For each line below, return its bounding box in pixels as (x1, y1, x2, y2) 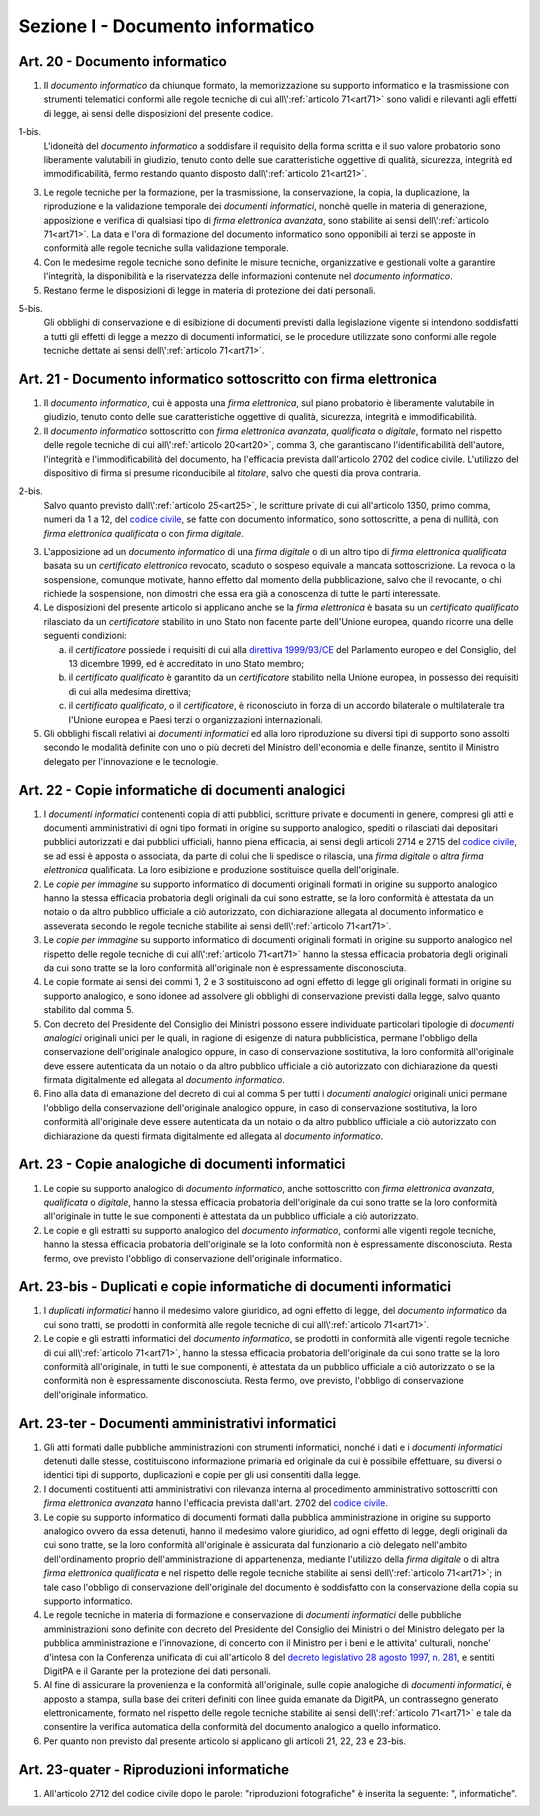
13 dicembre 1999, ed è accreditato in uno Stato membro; (68, 658, 305, 670)
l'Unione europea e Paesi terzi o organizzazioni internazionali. (68, 713, 324, 725)
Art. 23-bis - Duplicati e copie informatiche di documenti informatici (18, 1278, 452, 1295)
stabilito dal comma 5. (43, 1004, 134, 1016)
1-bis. (18, 126, 42, 138)
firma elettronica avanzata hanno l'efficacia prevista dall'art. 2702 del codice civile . (43, 1497, 389, 1509)
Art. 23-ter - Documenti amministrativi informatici (18, 1415, 337, 1432)
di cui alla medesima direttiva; (68, 685, 192, 697)
